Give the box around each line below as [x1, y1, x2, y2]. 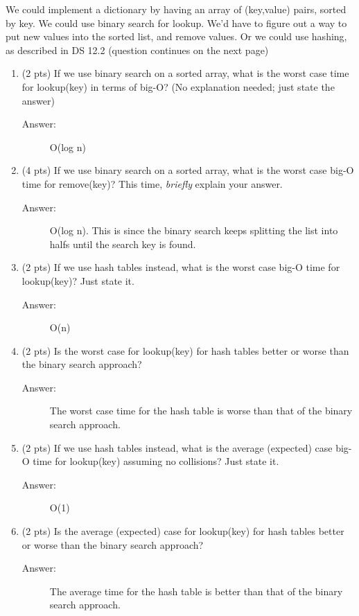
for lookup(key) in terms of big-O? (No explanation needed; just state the [21, 79, 335, 94]
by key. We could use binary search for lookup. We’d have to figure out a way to [6, 15, 347, 30]
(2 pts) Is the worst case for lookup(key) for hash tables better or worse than [21, 343, 349, 358]
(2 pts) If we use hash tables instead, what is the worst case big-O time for [21, 260, 340, 274]
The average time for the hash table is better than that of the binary [49, 583, 343, 598]
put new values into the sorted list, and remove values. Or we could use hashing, [6, 29, 347, 44]
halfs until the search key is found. [49, 236, 196, 251]
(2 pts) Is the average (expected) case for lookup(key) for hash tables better [21, 524, 344, 538]
